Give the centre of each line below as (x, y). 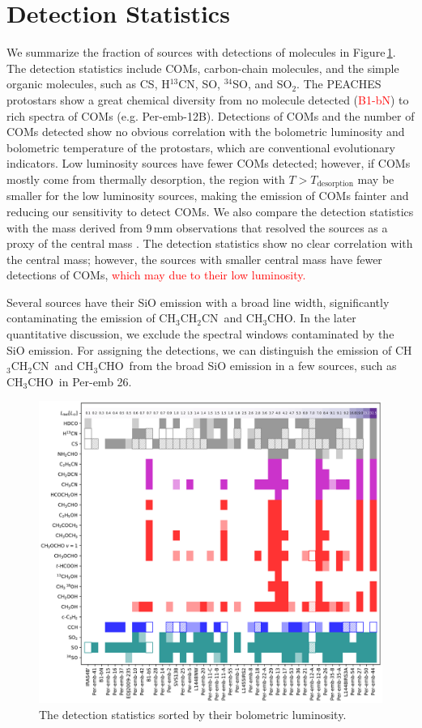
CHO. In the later (312, 318)
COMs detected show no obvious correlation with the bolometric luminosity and (206, 132)
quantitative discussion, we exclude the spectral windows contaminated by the (200, 334)
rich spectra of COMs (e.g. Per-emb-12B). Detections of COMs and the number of (211, 115)
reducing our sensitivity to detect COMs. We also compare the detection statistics (210, 211)
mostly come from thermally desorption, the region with (146, 179)
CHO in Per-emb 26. (80, 381)
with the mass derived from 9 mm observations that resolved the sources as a (197, 227)
